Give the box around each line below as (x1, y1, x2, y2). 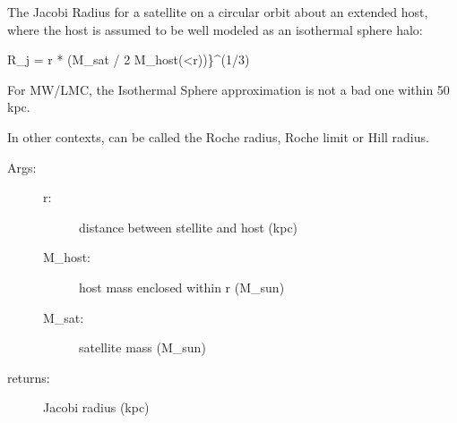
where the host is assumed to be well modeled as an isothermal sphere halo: (7, 20, 423, 38)
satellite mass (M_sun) (79, 338, 206, 357)
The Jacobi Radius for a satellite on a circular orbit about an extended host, (7, 3, 428, 21)
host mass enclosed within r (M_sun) (79, 277, 285, 296)
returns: (7, 368, 50, 386)
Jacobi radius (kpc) (43, 398, 150, 417)
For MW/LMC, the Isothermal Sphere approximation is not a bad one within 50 (7, 80, 450, 98)
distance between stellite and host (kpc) (79, 217, 298, 236)
